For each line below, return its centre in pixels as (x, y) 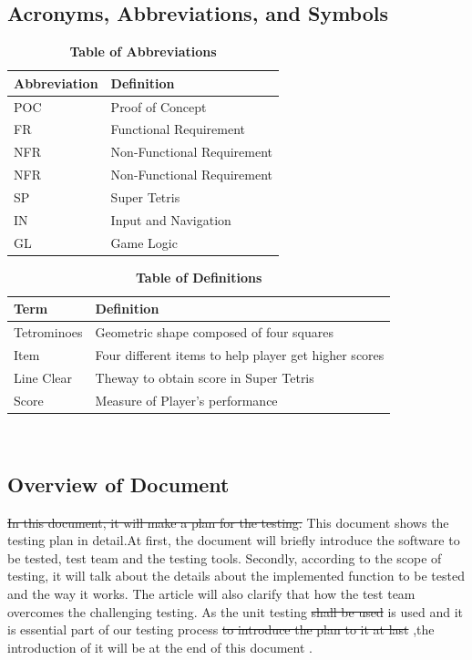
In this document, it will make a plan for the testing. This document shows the (228, 522)
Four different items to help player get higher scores (240, 355)
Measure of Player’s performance (186, 400)
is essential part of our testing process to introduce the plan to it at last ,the (221, 629)
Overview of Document (118, 484)
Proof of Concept (159, 106)
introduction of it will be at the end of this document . (160, 647)
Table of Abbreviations (143, 52)
